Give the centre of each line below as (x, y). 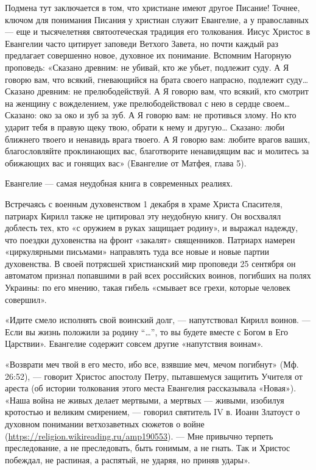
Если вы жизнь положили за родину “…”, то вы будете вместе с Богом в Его (147, 331)
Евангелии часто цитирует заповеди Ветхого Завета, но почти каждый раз (142, 43)
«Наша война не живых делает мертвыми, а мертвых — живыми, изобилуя (145, 400)
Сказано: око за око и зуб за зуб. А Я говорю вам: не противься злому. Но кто (151, 115)
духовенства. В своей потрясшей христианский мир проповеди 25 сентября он (150, 263)
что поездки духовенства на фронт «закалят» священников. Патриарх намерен (150, 239)
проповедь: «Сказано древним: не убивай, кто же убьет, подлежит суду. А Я (147, 67)
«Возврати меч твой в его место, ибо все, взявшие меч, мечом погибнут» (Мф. (152, 364)
